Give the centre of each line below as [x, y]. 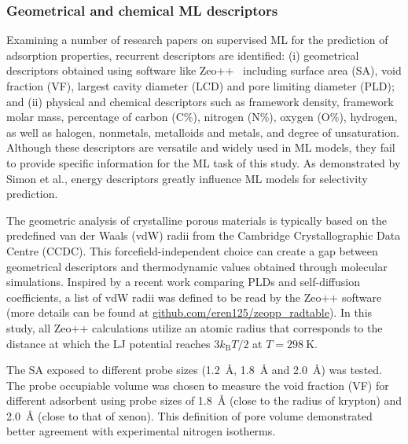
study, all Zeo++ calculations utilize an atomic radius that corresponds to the [195, 327]
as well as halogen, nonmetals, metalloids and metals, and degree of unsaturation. [203, 132]
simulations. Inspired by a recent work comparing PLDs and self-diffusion [183, 282]
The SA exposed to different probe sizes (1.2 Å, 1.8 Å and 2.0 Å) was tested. [194, 370]
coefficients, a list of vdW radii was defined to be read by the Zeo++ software [194, 297]
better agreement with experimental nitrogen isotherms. [141, 431]
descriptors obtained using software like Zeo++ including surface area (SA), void [204, 70]
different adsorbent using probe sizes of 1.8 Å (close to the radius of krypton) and [204, 400]
